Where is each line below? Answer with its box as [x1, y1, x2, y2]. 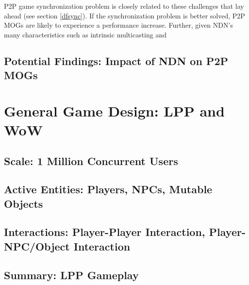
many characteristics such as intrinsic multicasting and [4, 29, 167, 39]
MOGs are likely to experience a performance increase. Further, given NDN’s [4, 20, 233, 30]
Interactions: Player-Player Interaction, [4, 224, 205, 239]
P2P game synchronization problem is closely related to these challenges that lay [4, 1, 244, 11]
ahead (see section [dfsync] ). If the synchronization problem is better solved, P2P [4, 10, 245, 20]
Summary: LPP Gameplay [4, 267, 139, 282]
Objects [4, 196, 43, 211]
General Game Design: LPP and [4, 101, 225, 120]
